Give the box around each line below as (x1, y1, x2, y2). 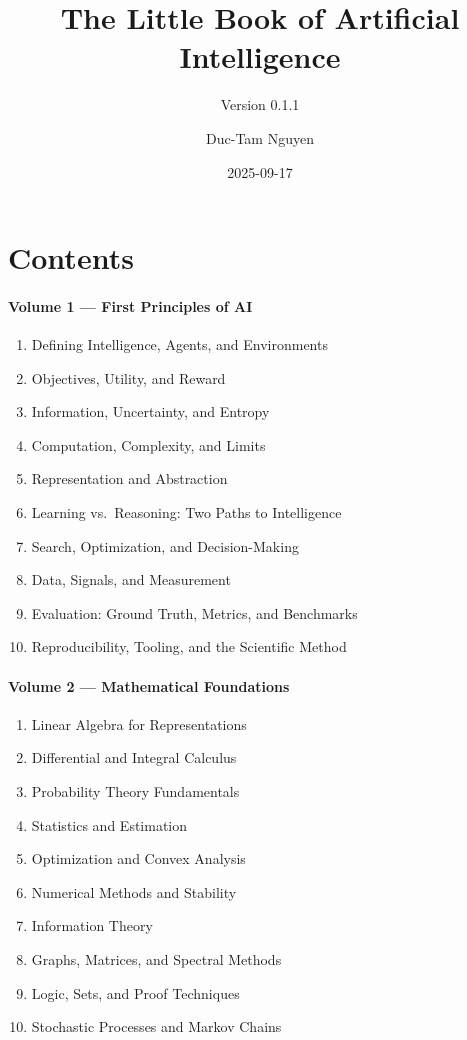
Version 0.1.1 (220, 94, 300, 115)
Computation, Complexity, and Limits (31, 434, 266, 455)
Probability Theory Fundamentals (31, 781, 240, 801)
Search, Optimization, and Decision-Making (31, 535, 299, 556)
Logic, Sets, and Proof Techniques (31, 982, 240, 1003)
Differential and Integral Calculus (31, 747, 237, 768)
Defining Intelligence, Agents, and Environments (31, 334, 328, 355)
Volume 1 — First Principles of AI (8, 295, 253, 316)
